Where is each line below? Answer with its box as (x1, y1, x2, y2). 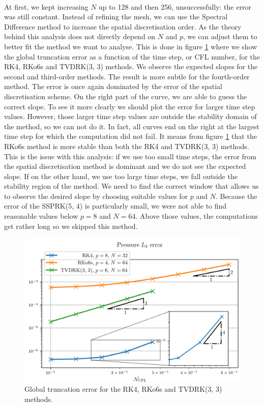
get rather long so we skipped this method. (4, 220, 138, 231)
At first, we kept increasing (4, 1, 89, 12)
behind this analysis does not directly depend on (4, 31, 156, 42)
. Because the (215, 190, 257, 201)
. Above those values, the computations (135, 211, 258, 221)
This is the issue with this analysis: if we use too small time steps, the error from (4, 151, 256, 161)
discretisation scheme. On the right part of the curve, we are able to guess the (4, 91, 247, 101)
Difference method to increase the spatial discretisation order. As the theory (4, 21, 242, 32)
